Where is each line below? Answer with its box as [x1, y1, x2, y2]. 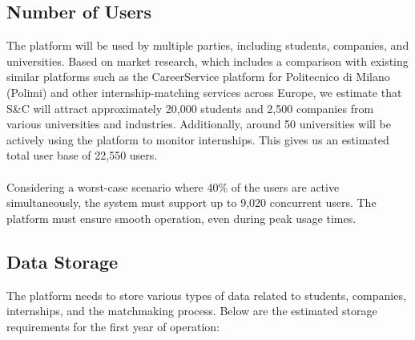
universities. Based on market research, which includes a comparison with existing [6, 52, 409, 69]
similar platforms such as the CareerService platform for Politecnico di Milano [6, 68, 390, 85]
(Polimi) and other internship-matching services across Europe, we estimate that [6, 83, 402, 100]
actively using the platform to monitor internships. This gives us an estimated [6, 131, 389, 148]
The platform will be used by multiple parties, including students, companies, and [6, 37, 409, 54]
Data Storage [6, 249, 119, 273]
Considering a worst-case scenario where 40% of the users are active [6, 178, 340, 195]
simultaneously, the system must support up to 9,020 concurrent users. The [6, 194, 377, 211]
